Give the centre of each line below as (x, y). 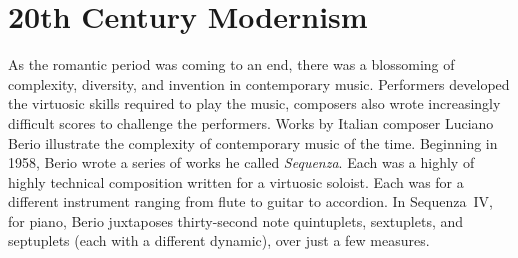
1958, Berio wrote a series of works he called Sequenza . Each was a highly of (241, 162)
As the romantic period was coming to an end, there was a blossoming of (231, 64)
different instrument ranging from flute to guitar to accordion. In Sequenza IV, (250, 201)
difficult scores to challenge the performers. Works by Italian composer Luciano (251, 122)
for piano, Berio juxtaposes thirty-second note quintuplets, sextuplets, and (236, 220)
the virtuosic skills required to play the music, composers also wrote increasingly (254, 103)
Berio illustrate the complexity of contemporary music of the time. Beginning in (253, 142)
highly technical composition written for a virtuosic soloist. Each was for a (236, 181)
